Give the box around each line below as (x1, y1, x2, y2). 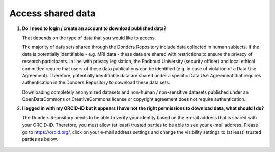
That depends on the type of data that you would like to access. (22, 35, 156, 41)
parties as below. (22, 136, 58, 142)
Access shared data (9, 8, 96, 19)
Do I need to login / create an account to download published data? (22, 25, 167, 32)
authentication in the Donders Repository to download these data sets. (22, 79, 170, 86)
